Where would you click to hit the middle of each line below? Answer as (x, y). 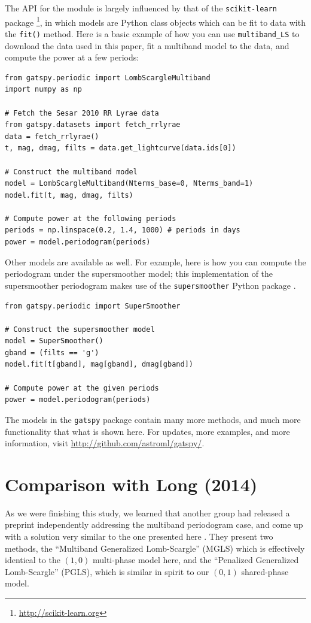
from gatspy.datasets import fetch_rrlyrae (93, 125)
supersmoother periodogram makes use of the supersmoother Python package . (150, 285)
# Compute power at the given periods (82, 388)
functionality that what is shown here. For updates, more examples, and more (147, 431)
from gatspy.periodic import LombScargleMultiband (108, 78)
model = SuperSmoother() (54, 341)
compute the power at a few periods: (72, 57)
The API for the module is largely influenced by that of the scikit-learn (141, 8)
